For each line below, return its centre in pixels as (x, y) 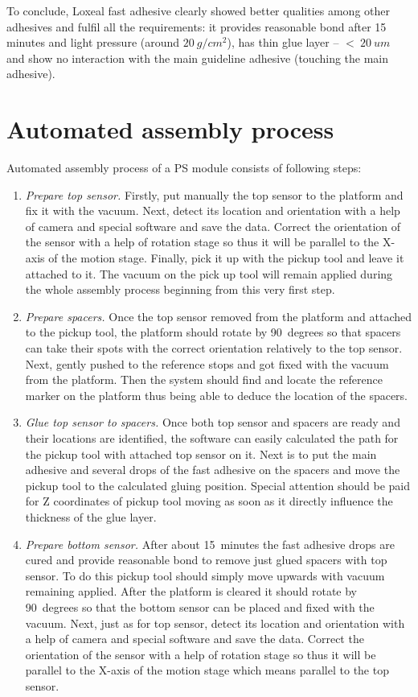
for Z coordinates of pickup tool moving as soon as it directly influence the (209, 501)
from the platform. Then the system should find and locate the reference (204, 379)
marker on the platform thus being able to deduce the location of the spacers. (217, 395)
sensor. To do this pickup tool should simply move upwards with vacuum (205, 575)
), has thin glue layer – (283, 42)
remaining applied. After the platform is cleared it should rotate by (191, 591)
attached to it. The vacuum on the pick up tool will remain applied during (209, 273)
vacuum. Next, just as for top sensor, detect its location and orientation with (215, 623)
